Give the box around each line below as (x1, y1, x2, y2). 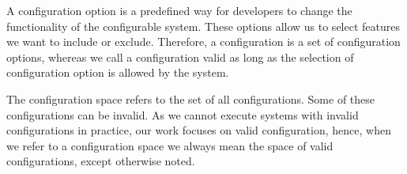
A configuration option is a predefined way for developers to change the (6, 2, 352, 18)
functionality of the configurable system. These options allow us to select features (6, 17, 400, 34)
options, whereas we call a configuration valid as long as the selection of (6, 48, 354, 65)
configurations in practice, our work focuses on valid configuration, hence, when (6, 122, 391, 138)
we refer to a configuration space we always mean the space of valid (6, 137, 334, 153)
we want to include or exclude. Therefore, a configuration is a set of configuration (6, 33, 401, 50)
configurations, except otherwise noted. (6, 153, 195, 169)
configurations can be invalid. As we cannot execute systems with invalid (6, 106, 359, 123)
